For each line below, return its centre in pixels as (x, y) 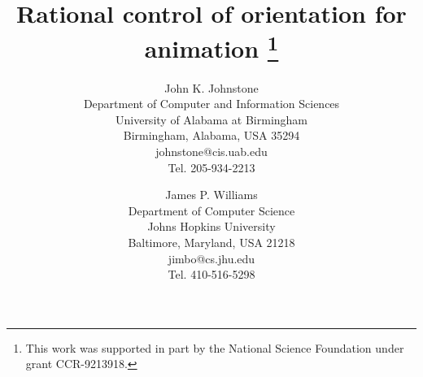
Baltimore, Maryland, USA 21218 (211, 242)
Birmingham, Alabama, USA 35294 (211, 135)
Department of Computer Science (211, 210)
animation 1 (211, 47)
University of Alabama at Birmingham (211, 119)
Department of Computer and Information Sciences (211, 104)
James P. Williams (211, 195)
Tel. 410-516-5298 (211, 274)
